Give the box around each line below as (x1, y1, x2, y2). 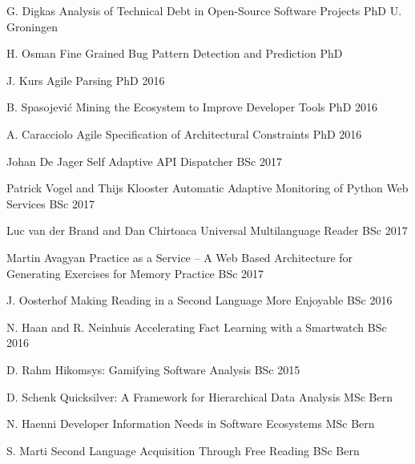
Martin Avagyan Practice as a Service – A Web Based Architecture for (6, 248, 353, 265)
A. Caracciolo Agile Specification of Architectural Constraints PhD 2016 (6, 125, 362, 142)
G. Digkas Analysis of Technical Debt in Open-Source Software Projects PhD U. (6, 2, 402, 18)
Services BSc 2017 (6, 195, 95, 212)
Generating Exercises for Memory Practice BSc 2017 (6, 264, 264, 281)
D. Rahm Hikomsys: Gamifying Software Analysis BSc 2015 (6, 361, 300, 377)
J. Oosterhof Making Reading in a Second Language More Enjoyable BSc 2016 (6, 292, 393, 309)
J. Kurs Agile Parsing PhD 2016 (6, 71, 165, 88)
